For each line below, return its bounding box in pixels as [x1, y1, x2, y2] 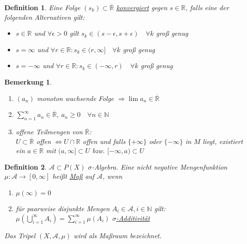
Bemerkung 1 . [4, 76, 52, 86]
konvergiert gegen [116, 2, 168, 12]
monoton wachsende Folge [37, 93, 114, 103]
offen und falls [82, 136, 125, 146]
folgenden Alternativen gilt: [4, 12, 85, 22]
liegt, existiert [202, 136, 243, 146]
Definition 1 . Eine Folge [4, 2, 80, 12]
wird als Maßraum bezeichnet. [74, 230, 162, 240]
